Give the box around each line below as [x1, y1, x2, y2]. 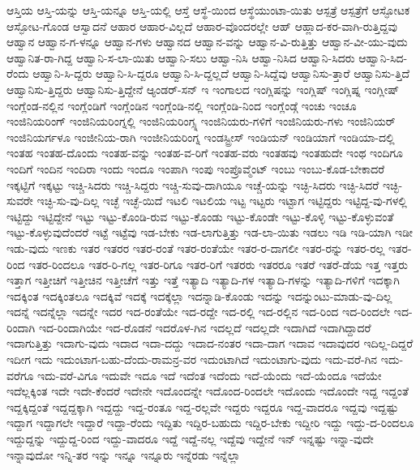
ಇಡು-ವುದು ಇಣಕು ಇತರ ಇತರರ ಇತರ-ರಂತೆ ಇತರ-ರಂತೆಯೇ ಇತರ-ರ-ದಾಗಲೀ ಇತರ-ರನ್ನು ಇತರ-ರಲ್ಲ [6, 239, 385, 256]
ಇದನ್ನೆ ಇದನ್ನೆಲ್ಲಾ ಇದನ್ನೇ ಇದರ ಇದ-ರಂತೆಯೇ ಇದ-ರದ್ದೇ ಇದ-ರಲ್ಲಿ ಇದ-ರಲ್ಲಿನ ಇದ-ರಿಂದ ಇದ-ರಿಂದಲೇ [6, 303, 391, 320]
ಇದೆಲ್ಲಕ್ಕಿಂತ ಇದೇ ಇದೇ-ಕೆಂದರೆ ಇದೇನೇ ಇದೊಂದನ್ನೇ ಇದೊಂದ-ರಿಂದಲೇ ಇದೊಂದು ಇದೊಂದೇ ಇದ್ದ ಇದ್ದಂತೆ [6, 382, 409, 399]
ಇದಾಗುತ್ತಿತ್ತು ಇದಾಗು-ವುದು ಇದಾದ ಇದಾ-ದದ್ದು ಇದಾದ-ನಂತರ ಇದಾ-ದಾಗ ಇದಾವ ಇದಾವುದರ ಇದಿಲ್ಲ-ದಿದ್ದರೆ [6, 335, 414, 352]
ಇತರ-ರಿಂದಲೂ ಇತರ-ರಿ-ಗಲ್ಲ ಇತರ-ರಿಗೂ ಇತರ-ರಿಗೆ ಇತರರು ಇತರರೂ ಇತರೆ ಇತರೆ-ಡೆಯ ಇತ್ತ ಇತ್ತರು [28, 255, 409, 272]
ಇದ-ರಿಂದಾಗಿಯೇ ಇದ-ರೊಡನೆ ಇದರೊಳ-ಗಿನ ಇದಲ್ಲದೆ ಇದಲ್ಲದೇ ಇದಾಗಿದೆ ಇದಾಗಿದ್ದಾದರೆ [38, 318, 371, 335]
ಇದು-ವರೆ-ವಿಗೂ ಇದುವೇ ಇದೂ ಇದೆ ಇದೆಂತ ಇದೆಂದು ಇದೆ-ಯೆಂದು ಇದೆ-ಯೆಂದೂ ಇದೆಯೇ [37, 366, 382, 383]
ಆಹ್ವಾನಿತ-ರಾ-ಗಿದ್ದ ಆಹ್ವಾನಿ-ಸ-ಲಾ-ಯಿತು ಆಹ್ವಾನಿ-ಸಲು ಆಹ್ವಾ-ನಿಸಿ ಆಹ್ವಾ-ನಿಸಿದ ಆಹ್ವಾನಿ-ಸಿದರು [6, 49, 355, 66]
